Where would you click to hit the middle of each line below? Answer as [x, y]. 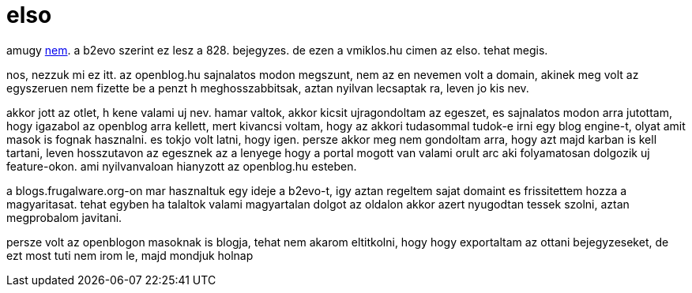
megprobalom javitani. [64, 217]
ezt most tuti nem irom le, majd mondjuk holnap [130, 255]
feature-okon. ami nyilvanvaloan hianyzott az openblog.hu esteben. [182, 166]
